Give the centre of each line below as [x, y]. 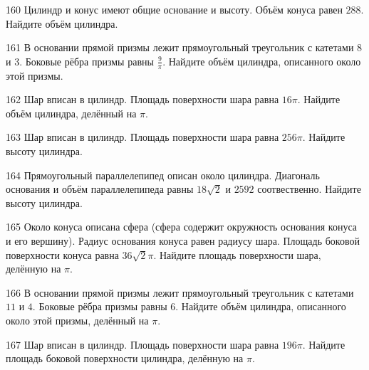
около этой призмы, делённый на [77, 320]
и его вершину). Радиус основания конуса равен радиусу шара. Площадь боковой [183, 240]
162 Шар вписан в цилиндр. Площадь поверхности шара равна [142, 99]
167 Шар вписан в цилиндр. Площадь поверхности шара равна [142, 344]
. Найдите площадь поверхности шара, [237, 254]
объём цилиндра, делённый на [71, 113]
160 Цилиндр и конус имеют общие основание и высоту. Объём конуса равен [174, 9]
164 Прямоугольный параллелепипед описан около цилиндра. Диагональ [163, 175]
